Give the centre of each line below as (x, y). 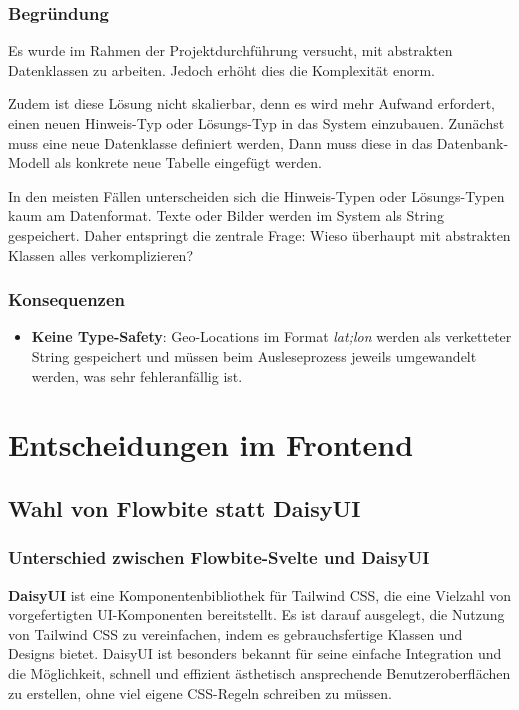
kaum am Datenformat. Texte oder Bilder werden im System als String (226, 215)
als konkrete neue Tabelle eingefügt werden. (188, 162)
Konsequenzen (67, 299)
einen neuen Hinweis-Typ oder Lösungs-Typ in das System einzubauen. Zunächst (256, 123)
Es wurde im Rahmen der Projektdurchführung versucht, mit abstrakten (230, 50)
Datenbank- (472, 142)
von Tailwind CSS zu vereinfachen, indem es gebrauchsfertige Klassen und (235, 633)
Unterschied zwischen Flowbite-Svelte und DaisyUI (219, 557)
